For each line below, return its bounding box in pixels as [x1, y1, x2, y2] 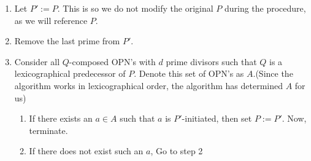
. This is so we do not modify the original [57, 2, 213, 14]
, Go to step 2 [150, 144, 203, 157]
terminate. [29, 124, 68, 136]
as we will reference [14, 14, 88, 26]
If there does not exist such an [29, 144, 144, 157]
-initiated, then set [182, 112, 252, 125]
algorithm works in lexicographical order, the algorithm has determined [14, 79, 283, 92]
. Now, [282, 112, 307, 125]
